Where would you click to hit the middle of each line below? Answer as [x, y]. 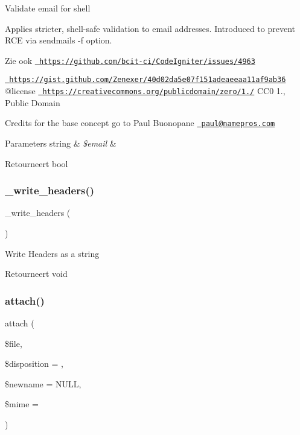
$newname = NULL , [43, 383]
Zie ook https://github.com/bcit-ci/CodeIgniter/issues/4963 [130, 60]
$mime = [22, 404]
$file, [14, 343]
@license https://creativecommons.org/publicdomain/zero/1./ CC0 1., [145, 91]
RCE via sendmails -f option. [59, 40]
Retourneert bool [37, 163]
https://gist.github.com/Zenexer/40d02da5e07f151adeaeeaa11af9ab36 [148, 80]
